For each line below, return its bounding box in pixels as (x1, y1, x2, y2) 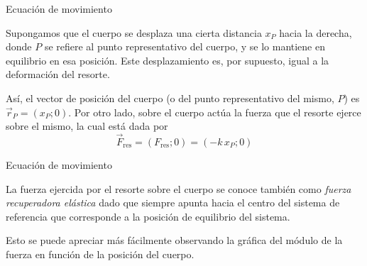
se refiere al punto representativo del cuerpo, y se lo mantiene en (44, 39, 326, 54)
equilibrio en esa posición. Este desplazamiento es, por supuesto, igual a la (6, 52, 329, 67)
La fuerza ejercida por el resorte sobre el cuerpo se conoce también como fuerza (6, 181, 351, 196)
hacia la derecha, (279, 25, 352, 40)
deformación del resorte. (6, 67, 110, 82)
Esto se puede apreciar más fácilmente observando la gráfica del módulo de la (6, 233, 343, 248)
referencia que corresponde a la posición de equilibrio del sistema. (6, 209, 290, 223)
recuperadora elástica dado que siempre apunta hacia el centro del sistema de (6, 195, 340, 210)
